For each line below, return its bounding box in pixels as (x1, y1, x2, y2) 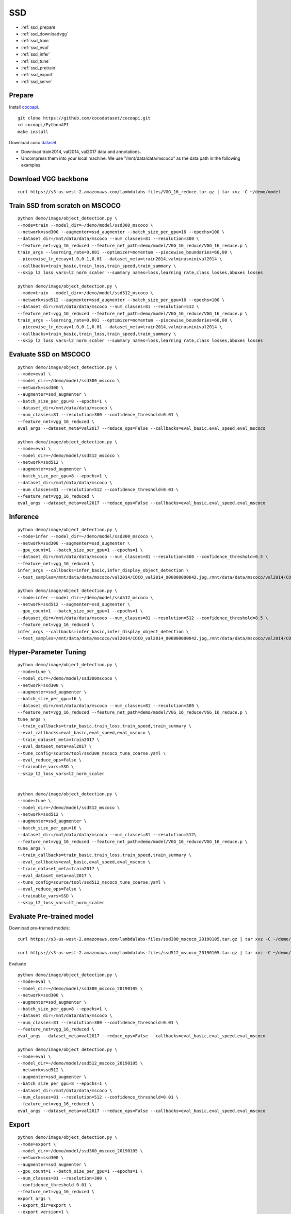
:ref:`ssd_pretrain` (21, 65, 57, 70)
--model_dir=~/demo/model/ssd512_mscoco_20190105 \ (17, 1061, 143, 1066)
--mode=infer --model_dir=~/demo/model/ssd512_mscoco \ (17, 595, 153, 600)
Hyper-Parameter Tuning (9, 648, 86, 656)
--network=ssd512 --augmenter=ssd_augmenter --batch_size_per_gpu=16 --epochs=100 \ (17, 297, 225, 303)
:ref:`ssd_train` (21, 38, 50, 44)
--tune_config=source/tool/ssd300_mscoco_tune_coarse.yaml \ (17, 750, 166, 756)
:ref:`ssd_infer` (21, 51, 50, 57)
